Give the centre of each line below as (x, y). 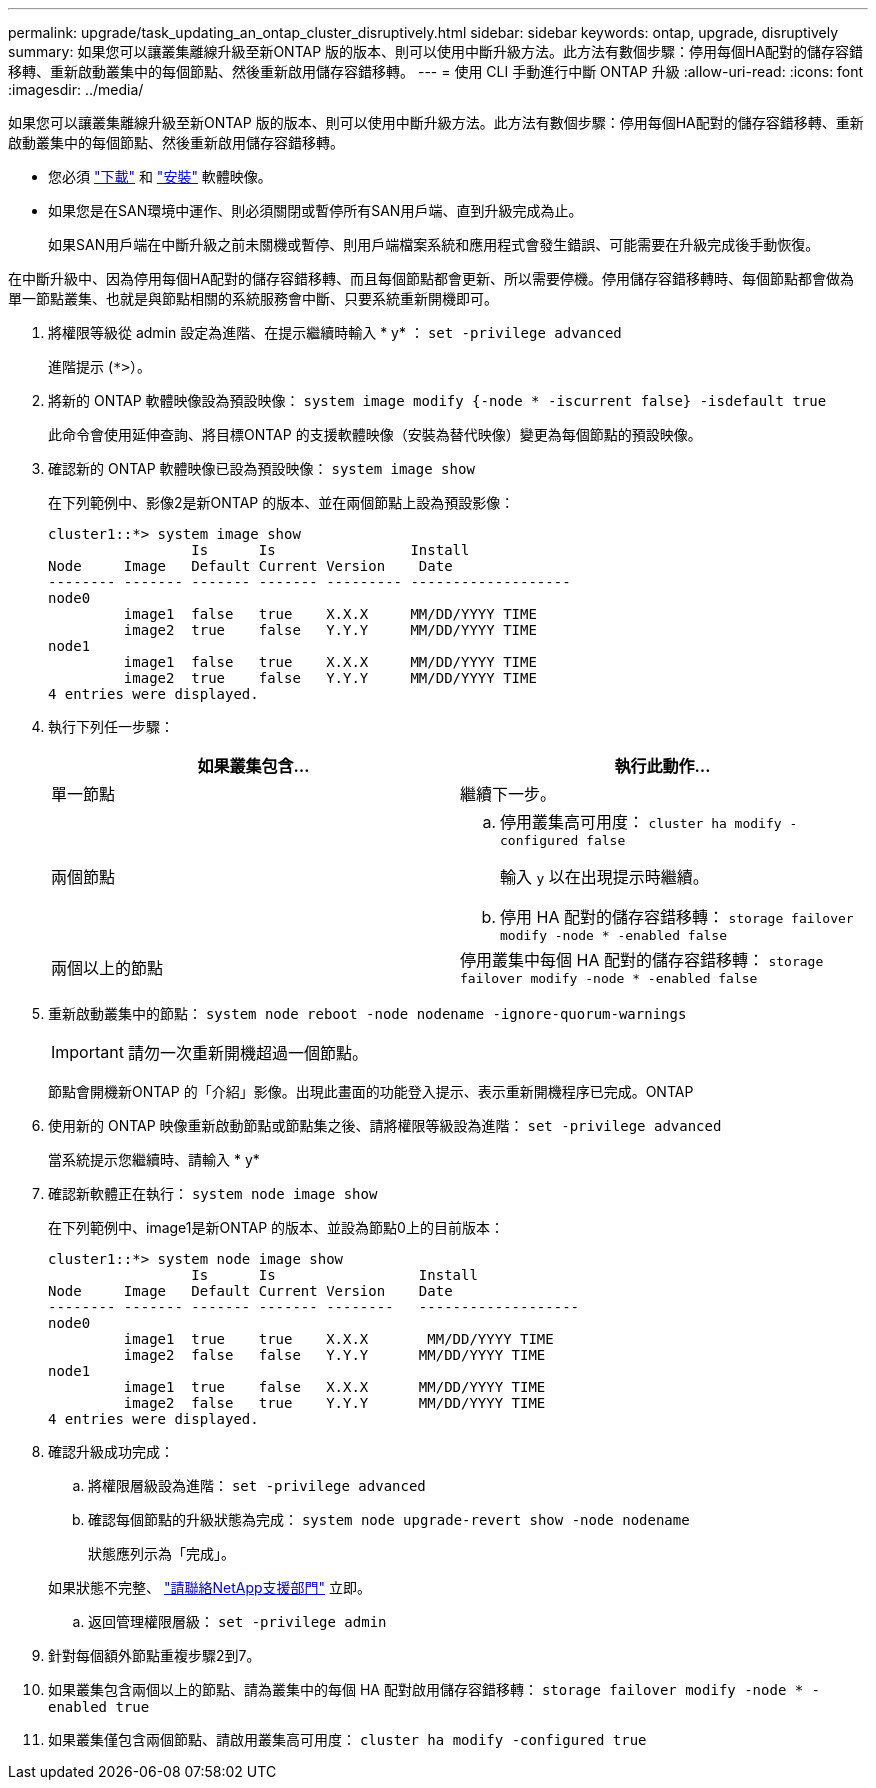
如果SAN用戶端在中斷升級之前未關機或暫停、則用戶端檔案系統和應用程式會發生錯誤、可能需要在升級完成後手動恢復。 (434, 244)
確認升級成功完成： (111, 1451)
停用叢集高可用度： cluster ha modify (641, 822)
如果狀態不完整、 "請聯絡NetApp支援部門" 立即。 (210, 1587)
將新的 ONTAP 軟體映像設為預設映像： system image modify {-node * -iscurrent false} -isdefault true (437, 400)
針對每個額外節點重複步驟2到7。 (154, 1655)
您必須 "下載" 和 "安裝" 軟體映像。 (160, 176)
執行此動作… (662, 766)
